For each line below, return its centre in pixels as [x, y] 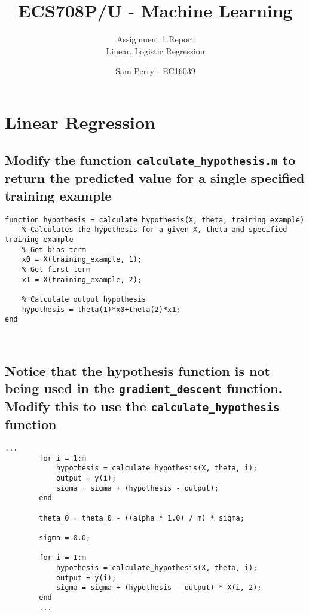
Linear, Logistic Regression [155, 51]
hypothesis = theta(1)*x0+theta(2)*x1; [101, 309]
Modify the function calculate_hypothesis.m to [150, 160]
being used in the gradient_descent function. [144, 388]
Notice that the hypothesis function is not [137, 370]
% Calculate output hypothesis [84, 299]
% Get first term [56, 269]
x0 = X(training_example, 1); [82, 260]
